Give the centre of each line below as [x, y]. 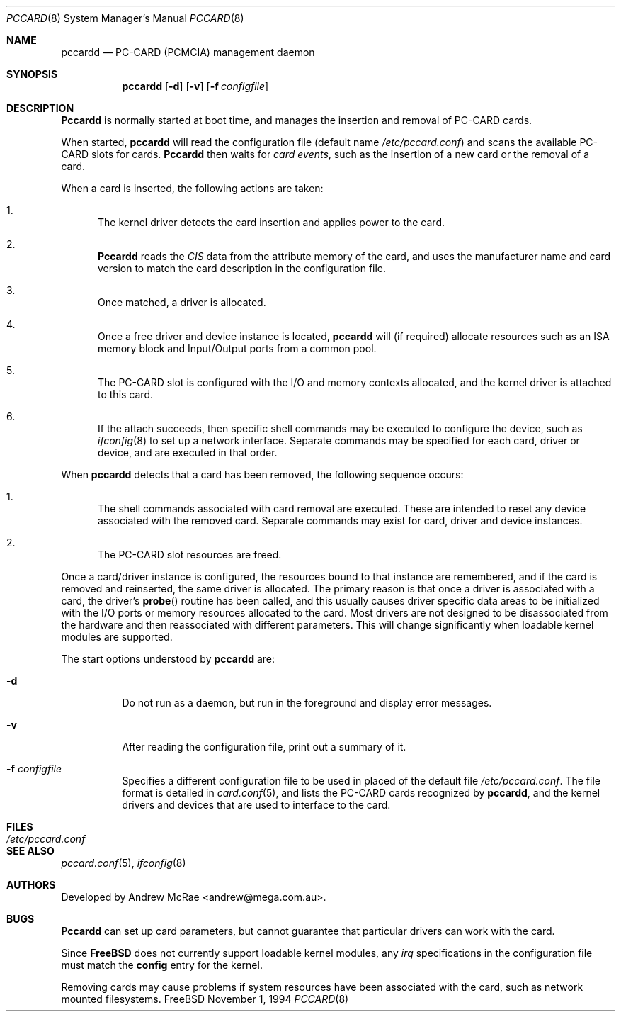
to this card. [125, 394]
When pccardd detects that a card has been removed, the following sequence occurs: [262, 474]
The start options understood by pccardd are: [168, 659]
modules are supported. [117, 637]
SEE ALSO [30, 851]
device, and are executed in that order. [188, 453]
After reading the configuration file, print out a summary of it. [264, 747]
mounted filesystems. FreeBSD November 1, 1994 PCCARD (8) [205, 999]
